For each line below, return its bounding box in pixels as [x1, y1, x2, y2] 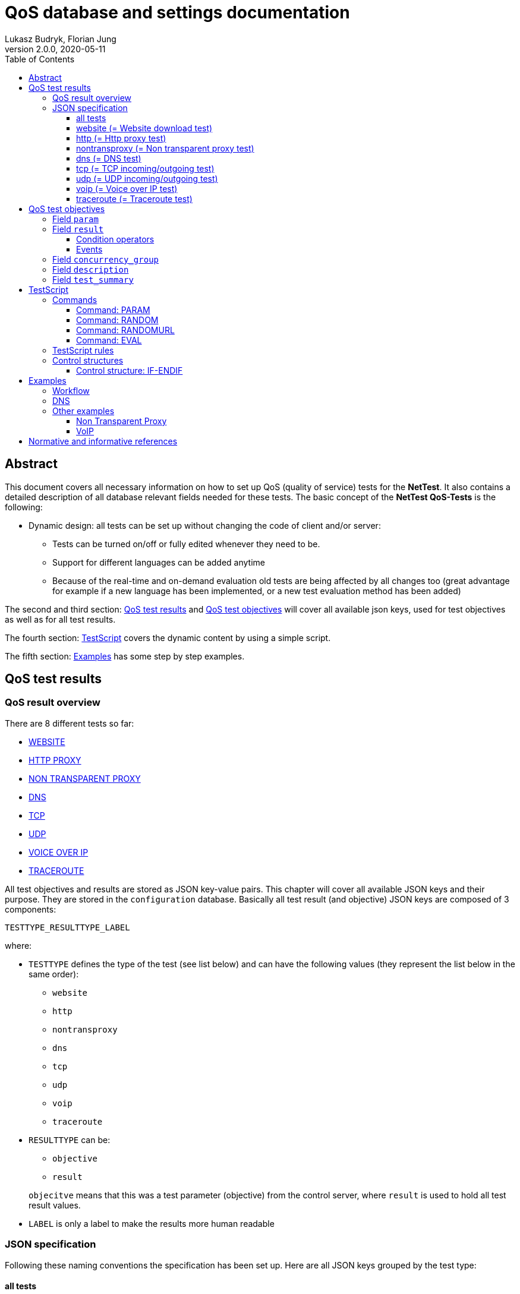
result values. [29, 1200, 81, 1210]
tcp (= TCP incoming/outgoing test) [76, 163, 215, 173]
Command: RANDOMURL [76, 324, 175, 335]
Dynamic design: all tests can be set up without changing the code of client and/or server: [29, 520, 381, 531]
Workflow [52, 385, 90, 396]
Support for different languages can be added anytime [52, 557, 265, 567]
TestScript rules [52, 345, 114, 355]
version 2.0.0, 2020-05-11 [5, 43, 106, 54]
